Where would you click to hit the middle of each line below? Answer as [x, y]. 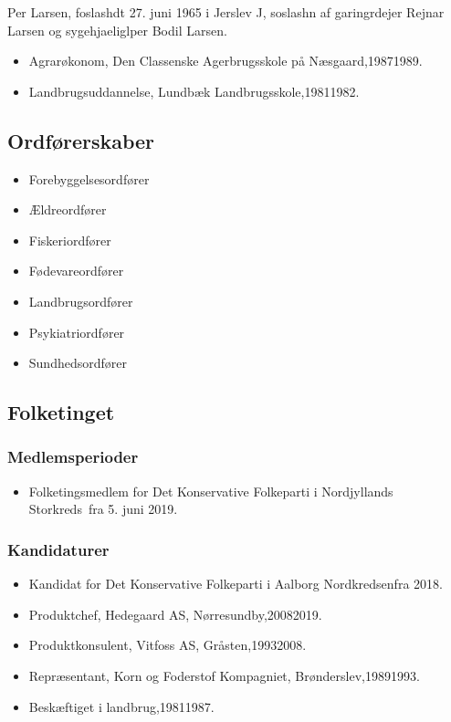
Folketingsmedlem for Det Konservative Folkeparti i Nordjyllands [211, 491]
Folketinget [61, 412]
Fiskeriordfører [70, 240]
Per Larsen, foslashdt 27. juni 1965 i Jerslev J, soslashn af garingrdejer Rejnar [226, 12]
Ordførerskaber [81, 140]
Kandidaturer [58, 549]
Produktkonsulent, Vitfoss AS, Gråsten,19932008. [168, 645]
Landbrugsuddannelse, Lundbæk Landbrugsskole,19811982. [194, 91]
